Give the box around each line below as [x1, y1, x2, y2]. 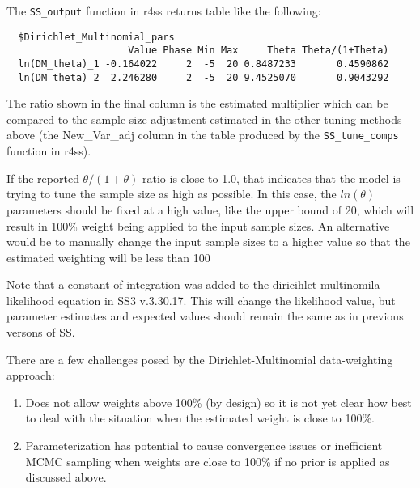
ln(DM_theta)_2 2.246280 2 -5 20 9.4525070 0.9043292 [18, 71, 389, 83]
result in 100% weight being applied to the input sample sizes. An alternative [6, 217, 390, 234]
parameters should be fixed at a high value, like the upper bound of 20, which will [6, 201, 414, 218]
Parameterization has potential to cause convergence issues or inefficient [25, 437, 383, 454]
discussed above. [25, 469, 107, 486]
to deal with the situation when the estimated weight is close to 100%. [25, 409, 375, 426]
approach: [6, 367, 55, 384]
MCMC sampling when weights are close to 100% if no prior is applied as [25, 452, 390, 469]
